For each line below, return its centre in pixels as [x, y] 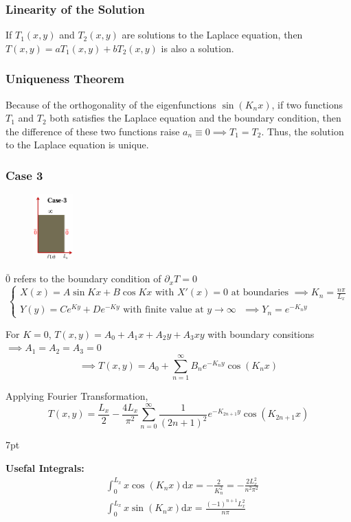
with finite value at [163, 310]
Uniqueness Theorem [65, 79]
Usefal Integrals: [45, 467]
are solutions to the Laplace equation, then [212, 35]
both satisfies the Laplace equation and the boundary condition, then [195, 118]
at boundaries [260, 293]
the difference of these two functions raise [93, 131]
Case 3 [24, 175]
